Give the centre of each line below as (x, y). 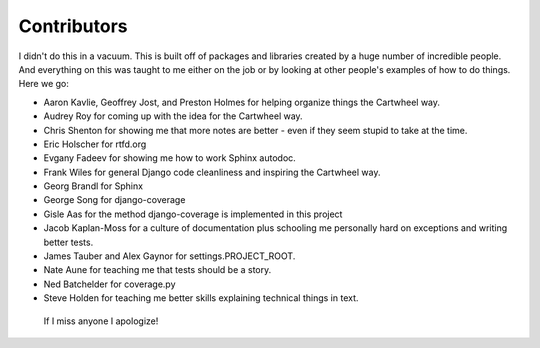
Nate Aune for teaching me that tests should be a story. (157, 270)
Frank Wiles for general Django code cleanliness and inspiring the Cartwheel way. (212, 172)
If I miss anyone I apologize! (101, 321)
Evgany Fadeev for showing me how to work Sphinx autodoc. (170, 158)
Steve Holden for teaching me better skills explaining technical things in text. (201, 298)
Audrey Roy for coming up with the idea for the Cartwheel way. (173, 116)
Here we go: (44, 84)
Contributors (73, 26)
